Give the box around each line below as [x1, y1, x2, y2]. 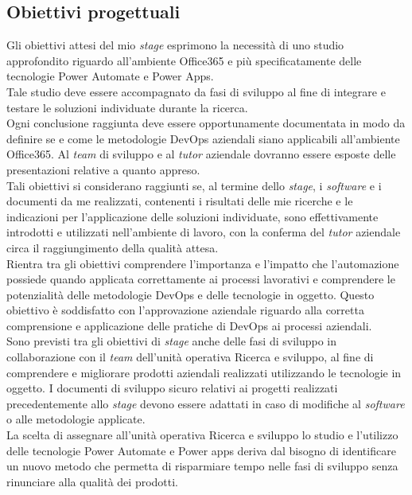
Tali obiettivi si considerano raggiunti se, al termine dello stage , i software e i [6, 177, 382, 193]
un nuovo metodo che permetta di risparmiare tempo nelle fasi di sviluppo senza [6, 458, 398, 474]
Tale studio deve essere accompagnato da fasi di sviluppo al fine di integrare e [6, 83, 386, 99]
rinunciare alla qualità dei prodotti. [6, 473, 179, 489]
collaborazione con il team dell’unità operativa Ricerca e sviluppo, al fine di [6, 349, 374, 365]
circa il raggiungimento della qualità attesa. [6, 239, 219, 255]
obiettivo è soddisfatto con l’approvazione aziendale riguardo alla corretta [6, 302, 364, 318]
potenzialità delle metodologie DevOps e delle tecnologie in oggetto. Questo [6, 286, 375, 302]
